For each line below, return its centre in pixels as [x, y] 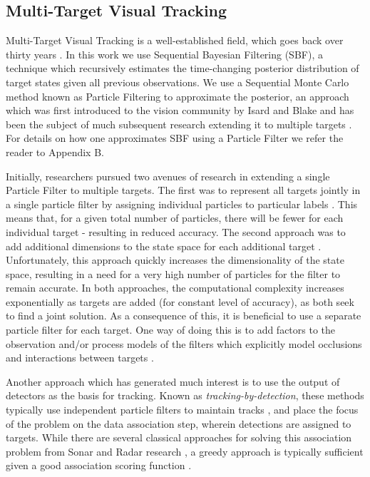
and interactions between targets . [80, 358]
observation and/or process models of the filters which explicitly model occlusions [184, 343]
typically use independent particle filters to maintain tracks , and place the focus [182, 410]
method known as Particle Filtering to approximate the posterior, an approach [178, 96]
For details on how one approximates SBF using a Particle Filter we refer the [175, 138]
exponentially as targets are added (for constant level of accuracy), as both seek [180, 301]
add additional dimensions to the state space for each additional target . [164, 246]
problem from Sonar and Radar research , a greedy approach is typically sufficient [185, 451]
